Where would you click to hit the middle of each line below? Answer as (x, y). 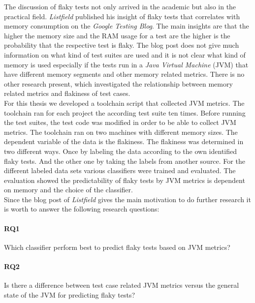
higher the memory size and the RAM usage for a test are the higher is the (117, 35)
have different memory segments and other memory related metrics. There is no (124, 74)
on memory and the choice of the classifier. (68, 190)
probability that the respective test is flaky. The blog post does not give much (122, 45)
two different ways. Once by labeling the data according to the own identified (121, 151)
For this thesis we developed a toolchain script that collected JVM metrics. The (124, 103)
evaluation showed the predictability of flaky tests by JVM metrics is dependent (125, 180)
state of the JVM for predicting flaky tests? (70, 294)
